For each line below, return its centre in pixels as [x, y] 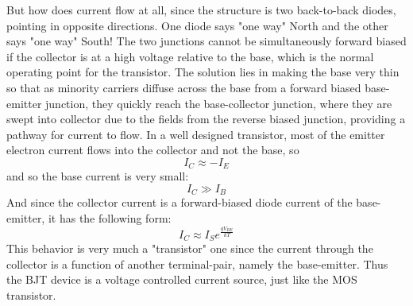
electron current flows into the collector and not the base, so [153, 150]
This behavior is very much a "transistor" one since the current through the [190, 248]
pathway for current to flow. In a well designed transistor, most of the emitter [196, 134]
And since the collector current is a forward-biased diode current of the [179, 202]
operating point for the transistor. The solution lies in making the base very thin [203, 72]
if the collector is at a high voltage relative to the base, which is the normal [190, 56]
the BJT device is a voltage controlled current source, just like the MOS [182, 279]
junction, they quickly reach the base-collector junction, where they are [219, 103]
